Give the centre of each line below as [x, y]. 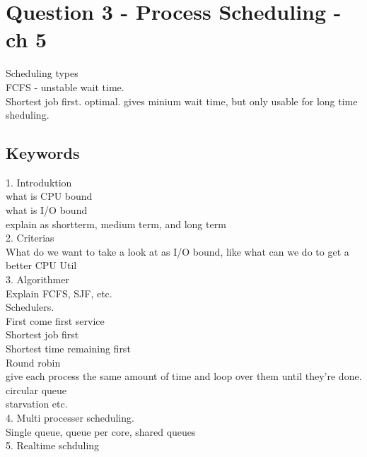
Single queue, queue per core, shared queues [101, 431]
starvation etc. [37, 404]
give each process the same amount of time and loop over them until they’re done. [184, 376]
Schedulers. [30, 307]
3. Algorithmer [37, 279]
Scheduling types [42, 73]
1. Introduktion [39, 182]
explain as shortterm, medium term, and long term [116, 224]
